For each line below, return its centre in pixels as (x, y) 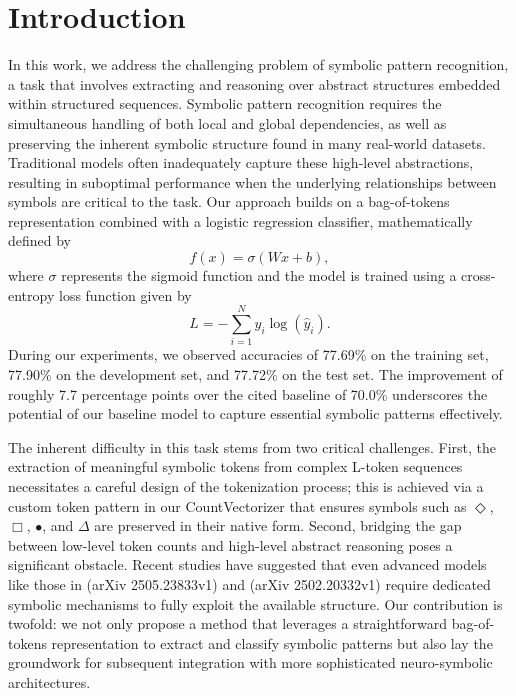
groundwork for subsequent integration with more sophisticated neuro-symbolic (250, 662)
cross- (478, 275)
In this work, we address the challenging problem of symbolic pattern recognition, (258, 64)
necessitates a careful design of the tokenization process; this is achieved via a (246, 485)
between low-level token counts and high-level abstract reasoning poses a (230, 544)
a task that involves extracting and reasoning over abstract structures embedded (254, 83)
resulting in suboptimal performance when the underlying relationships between (252, 181)
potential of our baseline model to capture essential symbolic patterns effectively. (255, 413)
